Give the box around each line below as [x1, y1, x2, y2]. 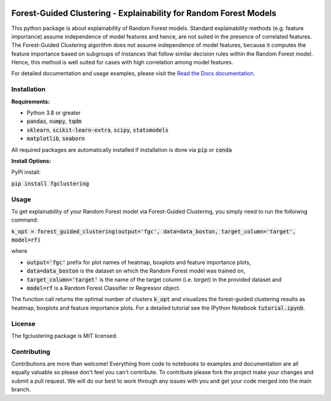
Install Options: [11, 157, 51, 165]
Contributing [11, 347, 50, 356]
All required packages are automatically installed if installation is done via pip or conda [11, 146, 232, 153]
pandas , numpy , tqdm [26, 118, 82, 125]
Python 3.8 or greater [26, 109, 81, 116]
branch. [11, 386, 31, 393]
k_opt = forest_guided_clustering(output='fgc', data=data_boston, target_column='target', [11, 228, 296, 235]
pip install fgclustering [11, 180, 89, 187]
